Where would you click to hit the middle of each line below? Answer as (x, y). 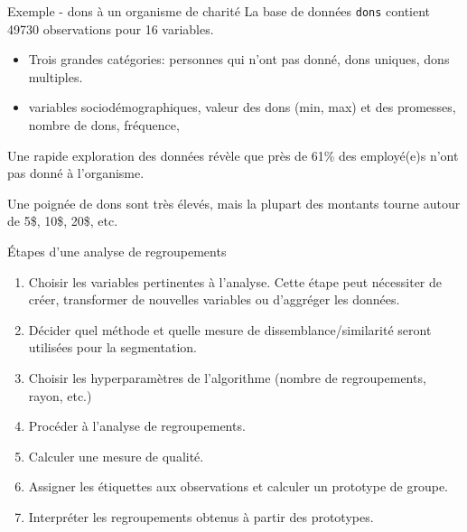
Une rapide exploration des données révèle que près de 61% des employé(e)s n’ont (233, 155)
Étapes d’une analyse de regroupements (117, 251)
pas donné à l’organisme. (76, 173)
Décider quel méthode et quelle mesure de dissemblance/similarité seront (230, 329)
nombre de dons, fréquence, (104, 125)
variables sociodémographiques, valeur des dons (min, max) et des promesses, (242, 107)
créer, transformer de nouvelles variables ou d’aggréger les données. (214, 299)
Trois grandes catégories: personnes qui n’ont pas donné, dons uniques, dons (239, 59)
